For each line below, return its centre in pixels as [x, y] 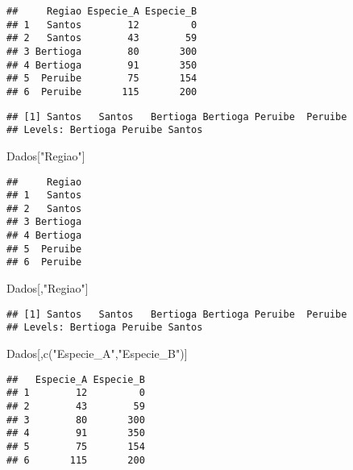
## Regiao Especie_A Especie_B [102, 11]
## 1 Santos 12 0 [102, 25]
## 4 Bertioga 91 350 [102, 65]
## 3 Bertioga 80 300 [102, 51]
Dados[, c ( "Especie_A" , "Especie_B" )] [97, 353]
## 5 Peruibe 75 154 [102, 79]
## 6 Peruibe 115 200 [102, 92]
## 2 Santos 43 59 [102, 38]
